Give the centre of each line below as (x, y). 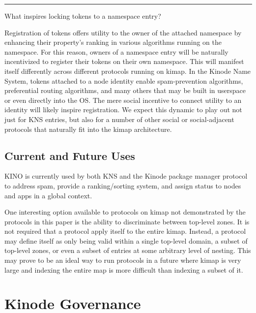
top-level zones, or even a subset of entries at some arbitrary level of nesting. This (128, 250)
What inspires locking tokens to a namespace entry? (83, 16)
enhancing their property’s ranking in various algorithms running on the (113, 42)
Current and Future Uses (70, 155)
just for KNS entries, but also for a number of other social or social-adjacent (119, 119)
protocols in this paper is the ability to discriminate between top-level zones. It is (127, 221)
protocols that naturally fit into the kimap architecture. (88, 129)
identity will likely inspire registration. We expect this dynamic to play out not (123, 110)
